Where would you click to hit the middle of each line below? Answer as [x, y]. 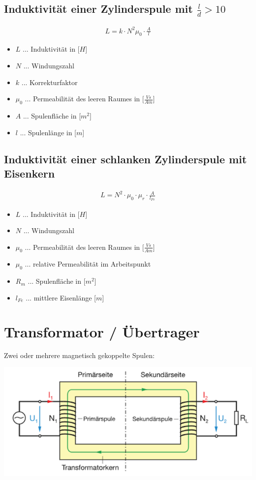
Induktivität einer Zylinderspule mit [98, 9]
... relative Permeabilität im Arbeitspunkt [88, 264]
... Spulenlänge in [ [48, 132]
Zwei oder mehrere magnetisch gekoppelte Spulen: [79, 355]
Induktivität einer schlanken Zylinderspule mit [126, 159]
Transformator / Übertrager [102, 331]
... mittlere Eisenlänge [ [61, 297]
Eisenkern [30, 173]
